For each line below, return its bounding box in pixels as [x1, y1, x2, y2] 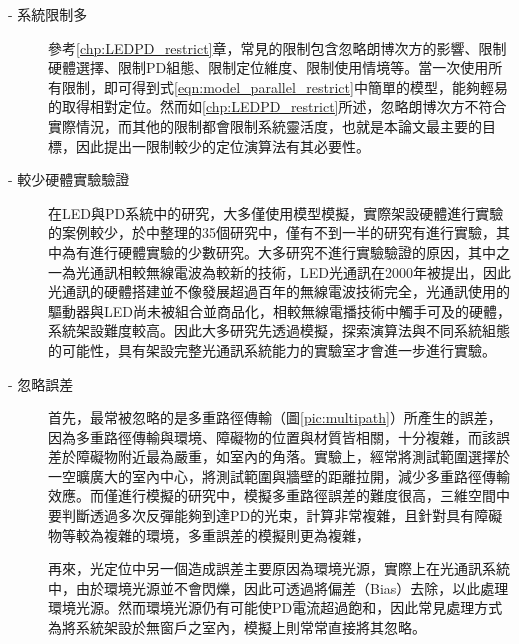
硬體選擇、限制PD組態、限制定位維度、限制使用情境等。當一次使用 [48, 57, 489, 78]
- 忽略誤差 [8, 373, 74, 394]
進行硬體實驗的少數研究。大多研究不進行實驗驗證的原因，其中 [89, 241, 496, 262]
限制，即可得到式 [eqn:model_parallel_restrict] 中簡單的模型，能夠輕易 [61, 76, 508, 97]
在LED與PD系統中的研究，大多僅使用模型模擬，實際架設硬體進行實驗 [48, 202, 504, 223]
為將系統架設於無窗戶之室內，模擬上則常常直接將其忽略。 [48, 617, 426, 638]
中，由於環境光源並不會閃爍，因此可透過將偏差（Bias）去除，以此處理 [48, 577, 509, 598]
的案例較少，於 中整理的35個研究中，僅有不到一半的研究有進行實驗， [48, 222, 496, 243]
